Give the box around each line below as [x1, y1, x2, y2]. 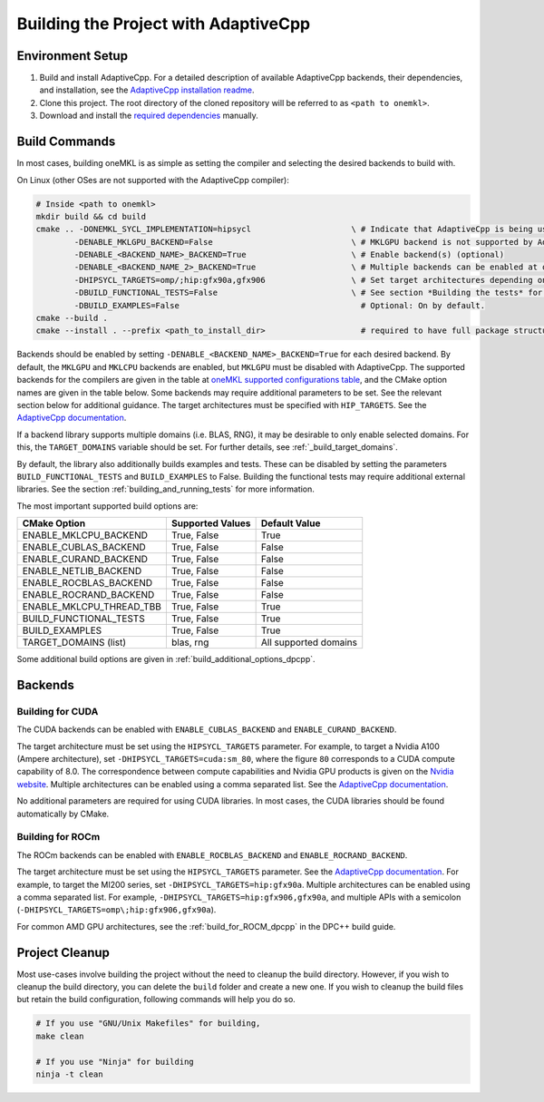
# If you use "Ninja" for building [35, 1057, 194, 1067]
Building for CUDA [16, 705, 99, 717]
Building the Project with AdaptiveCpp [16, 14, 311, 34]
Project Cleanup [16, 944, 111, 961]
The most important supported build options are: [16, 500, 199, 512]
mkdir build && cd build [35, 211, 147, 221]
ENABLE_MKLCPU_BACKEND [22, 529, 149, 541]
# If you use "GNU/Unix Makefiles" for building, [35, 1019, 261, 1029]
